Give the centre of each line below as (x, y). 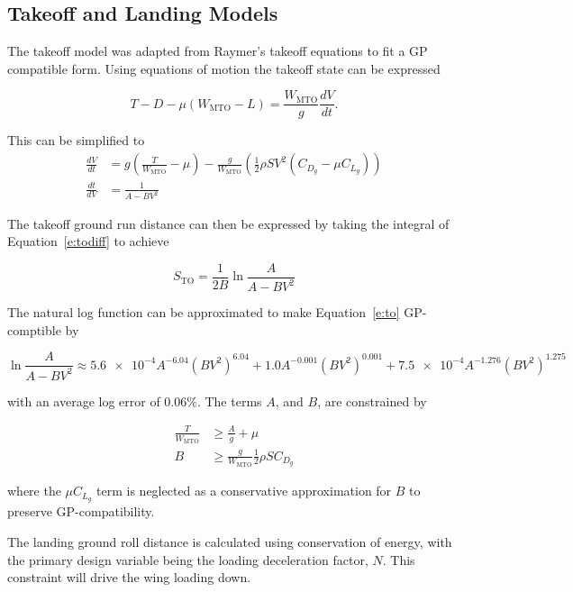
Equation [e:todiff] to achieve (88, 241)
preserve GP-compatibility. (81, 511)
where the (34, 491)
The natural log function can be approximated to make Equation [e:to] (204, 312)
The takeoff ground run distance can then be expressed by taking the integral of (228, 223)
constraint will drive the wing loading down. (129, 577)
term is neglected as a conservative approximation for (244, 491)
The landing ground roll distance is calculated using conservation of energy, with (230, 541)
